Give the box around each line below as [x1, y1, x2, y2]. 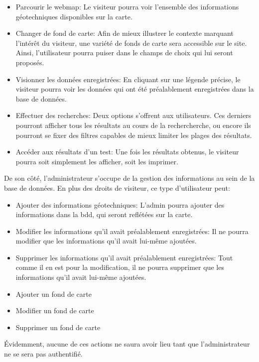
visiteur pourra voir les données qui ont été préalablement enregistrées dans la [15, 84, 254, 94]
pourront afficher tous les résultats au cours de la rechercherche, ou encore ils [15, 120, 251, 130]
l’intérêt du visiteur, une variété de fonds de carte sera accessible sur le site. [15, 37, 247, 48]
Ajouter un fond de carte [15, 288, 92, 299]
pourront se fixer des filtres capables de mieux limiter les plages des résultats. [15, 129, 252, 140]
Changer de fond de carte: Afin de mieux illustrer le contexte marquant [15, 28, 234, 38]
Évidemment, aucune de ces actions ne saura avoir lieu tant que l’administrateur [4, 339, 250, 349]
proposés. [15, 57, 44, 67]
